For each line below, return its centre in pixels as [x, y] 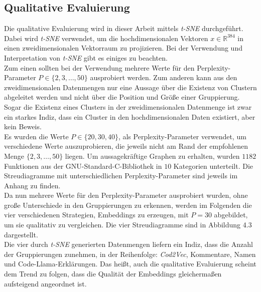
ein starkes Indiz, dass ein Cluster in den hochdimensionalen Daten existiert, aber [130, 116]
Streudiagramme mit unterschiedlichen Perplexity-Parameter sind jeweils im [121, 176]
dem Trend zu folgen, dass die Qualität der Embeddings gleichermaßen [113, 274]
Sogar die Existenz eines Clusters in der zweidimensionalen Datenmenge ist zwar [128, 106]
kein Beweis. [23, 126]
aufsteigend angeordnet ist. [45, 283]
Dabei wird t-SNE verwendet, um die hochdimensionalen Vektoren [106, 38]
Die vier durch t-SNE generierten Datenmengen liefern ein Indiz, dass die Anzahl [128, 244]
